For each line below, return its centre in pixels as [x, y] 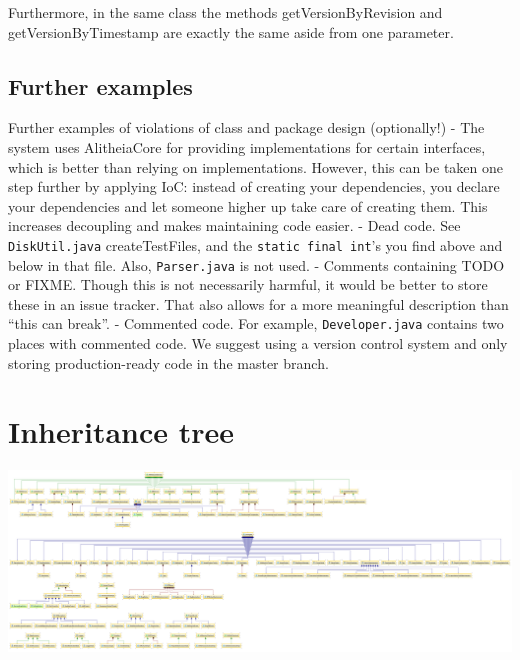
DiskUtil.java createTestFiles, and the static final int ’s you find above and [255, 244]
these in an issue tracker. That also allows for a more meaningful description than [258, 303]
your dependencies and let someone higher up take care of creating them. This [248, 205]
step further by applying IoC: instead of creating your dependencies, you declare [254, 186]
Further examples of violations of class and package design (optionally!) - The [246, 127]
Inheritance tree [121, 431]
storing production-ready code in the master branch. [168, 362]
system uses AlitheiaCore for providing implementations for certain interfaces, [247, 146]
